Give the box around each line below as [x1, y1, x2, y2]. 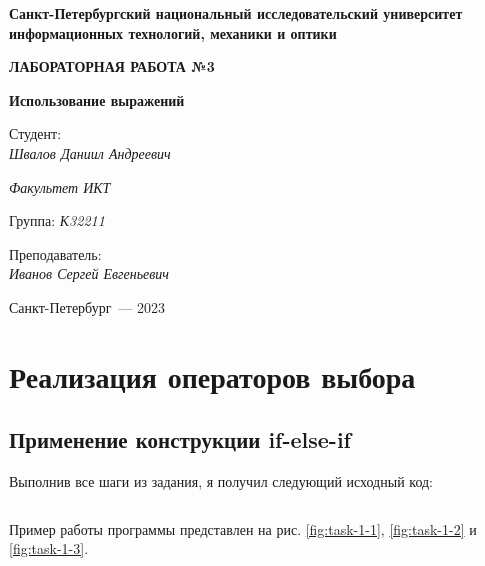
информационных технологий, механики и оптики [9, 22, 337, 43]
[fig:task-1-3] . [9, 538, 89, 559]
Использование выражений [9, 89, 185, 110]
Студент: [9, 123, 62, 144]
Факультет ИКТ [9, 176, 111, 197]
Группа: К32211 [9, 210, 105, 231]
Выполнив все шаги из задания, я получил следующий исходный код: [9, 471, 433, 492]
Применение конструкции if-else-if [9, 424, 351, 455]
